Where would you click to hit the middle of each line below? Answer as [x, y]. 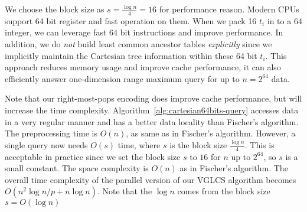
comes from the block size [224, 191]
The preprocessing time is [51, 133]
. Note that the [125, 191]
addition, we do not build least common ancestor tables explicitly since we [138, 44]
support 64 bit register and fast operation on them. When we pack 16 [131, 20]
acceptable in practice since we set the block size [93, 156]
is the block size [198, 144]
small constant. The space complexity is [77, 168]
